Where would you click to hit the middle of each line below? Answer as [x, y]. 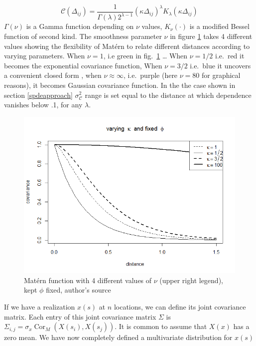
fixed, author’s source [78, 290]
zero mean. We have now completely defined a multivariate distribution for [118, 337]
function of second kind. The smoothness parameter [83, 36]
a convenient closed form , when [53, 75]
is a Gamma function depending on [80, 26]
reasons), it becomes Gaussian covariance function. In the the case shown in [120, 85]
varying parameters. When [45, 56]
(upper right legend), [191, 280]
